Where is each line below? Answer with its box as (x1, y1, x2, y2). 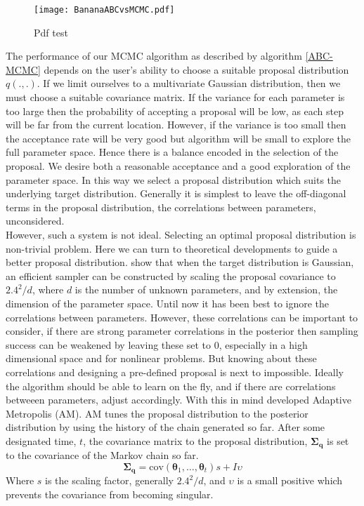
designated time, (6, 433, 77, 448)
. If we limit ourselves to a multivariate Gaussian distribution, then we (37, 76, 341, 91)
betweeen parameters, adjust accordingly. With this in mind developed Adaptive (6, 392, 351, 407)
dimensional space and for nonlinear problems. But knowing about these (6, 351, 317, 366)
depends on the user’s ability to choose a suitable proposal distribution (44, 62, 349, 76)
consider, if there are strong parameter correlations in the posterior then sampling (6, 324, 358, 338)
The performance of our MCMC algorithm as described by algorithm (6, 48, 302, 63)
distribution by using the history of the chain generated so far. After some (6, 420, 325, 434)
